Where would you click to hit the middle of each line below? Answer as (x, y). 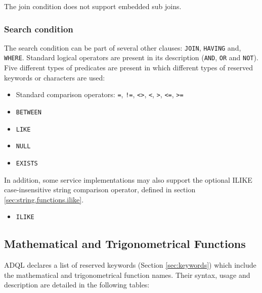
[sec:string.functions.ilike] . (44, 199)
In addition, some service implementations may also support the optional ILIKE (128, 179)
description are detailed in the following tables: (77, 285)
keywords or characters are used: (55, 77)
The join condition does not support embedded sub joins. (93, 6)
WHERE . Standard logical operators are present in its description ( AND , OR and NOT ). (131, 57)
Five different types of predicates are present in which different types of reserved (128, 68)
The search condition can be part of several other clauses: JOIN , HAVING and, (123, 47)
